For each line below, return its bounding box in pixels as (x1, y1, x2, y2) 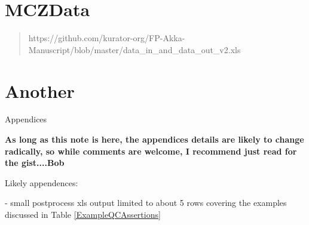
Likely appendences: (5, 176, 78, 189)
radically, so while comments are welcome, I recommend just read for (5, 144, 297, 157)
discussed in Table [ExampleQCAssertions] (5, 208, 161, 220)
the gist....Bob (5, 156, 65, 169)
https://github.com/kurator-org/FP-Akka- (28, 32, 185, 44)
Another (5, 78, 75, 103)
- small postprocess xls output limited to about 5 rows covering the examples (5, 196, 287, 209)
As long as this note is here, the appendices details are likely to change (5, 133, 304, 146)
